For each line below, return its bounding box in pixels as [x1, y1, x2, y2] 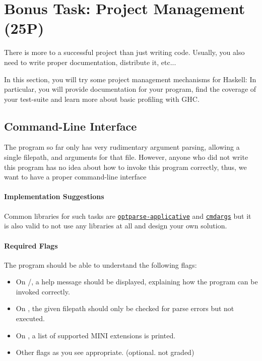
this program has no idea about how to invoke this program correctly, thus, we [4, 161, 247, 172]
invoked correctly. [16, 286, 70, 296]
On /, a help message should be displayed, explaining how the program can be [16, 276, 258, 287]
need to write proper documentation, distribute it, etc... [4, 56, 176, 67]
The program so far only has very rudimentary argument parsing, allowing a [4, 142, 240, 152]
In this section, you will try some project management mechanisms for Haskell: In [4, 74, 256, 84]
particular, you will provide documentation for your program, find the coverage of [4, 84, 256, 94]
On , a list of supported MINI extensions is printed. [16, 330, 176, 340]
